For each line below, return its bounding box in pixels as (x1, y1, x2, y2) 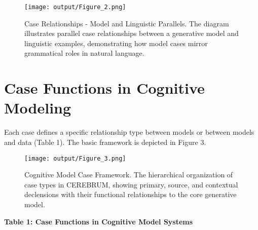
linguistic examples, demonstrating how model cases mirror (24, 37, 208, 48)
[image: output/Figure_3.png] (24, 155, 126, 162)
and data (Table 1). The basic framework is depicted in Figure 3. (4, 136, 206, 147)
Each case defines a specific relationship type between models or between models (4, 127, 254, 137)
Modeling (4, 97, 71, 118)
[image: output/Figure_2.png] (24, 4, 126, 11)
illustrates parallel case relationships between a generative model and (24, 28, 239, 39)
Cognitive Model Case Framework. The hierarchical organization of (24, 169, 233, 180)
